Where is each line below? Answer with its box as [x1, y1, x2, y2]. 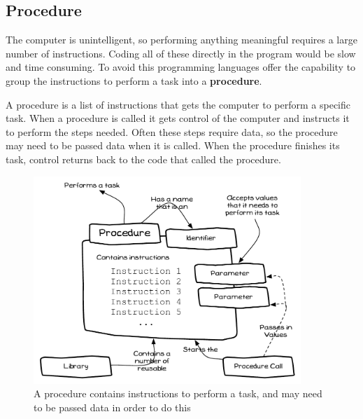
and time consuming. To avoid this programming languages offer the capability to [6, 60, 356, 74]
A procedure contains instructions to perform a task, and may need [34, 386, 322, 401]
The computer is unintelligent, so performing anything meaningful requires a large [6, 32, 357, 47]
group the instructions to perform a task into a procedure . [6, 73, 262, 88]
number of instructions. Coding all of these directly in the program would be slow [6, 46, 356, 60]
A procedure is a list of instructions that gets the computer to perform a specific [6, 97, 351, 111]
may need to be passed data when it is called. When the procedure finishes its [6, 138, 340, 153]
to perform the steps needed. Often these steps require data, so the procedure [6, 124, 338, 139]
